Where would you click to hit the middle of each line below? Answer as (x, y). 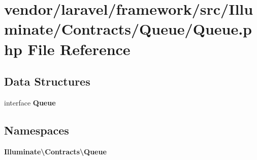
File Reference (79, 49)
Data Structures (47, 81)
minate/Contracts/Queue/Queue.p (128, 29)
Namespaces (37, 130)
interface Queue (30, 102)
